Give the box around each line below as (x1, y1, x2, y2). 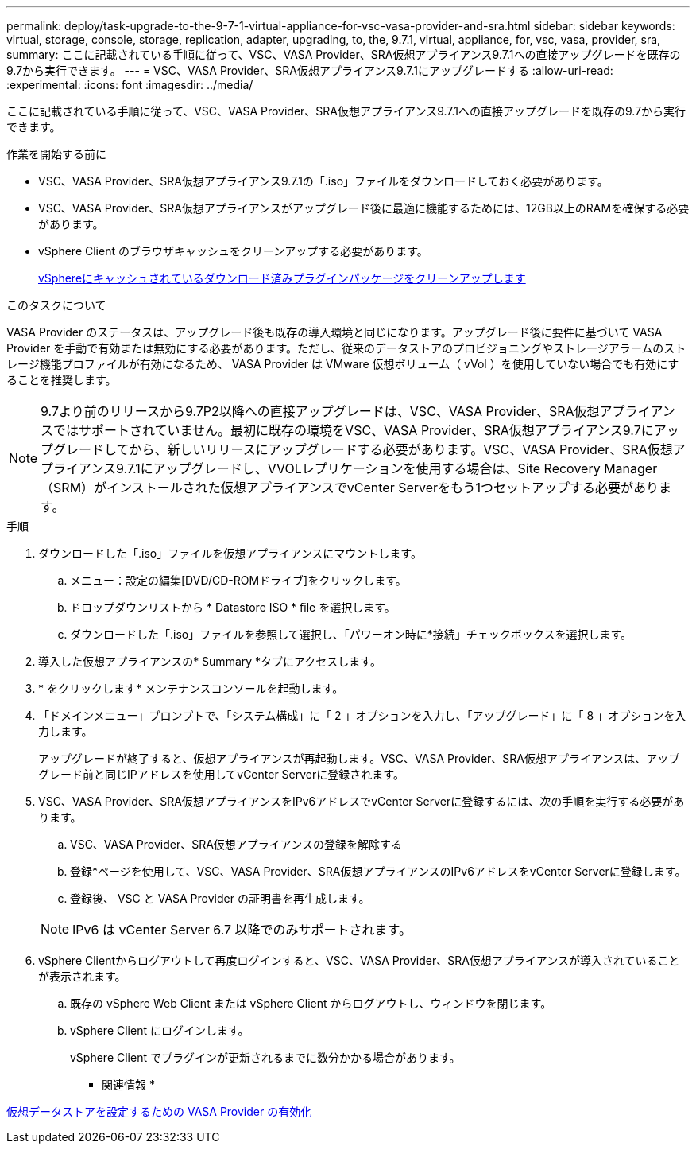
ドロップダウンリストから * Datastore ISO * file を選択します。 (70, 600, 396, 614)
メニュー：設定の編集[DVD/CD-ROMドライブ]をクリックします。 (70, 573, 407, 587)
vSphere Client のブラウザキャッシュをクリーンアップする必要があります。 (38, 244, 428, 258)
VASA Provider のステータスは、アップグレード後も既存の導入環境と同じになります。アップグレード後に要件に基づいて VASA (6, 325, 663, 339)
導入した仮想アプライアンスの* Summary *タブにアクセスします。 (38, 655, 381, 668)
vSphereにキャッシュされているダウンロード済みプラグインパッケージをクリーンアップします (38, 271, 526, 285)
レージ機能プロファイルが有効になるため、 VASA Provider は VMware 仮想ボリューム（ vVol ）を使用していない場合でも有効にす (6, 357, 679, 371)
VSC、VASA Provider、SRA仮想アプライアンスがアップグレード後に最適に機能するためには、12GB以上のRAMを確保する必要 (38, 201, 690, 215)
